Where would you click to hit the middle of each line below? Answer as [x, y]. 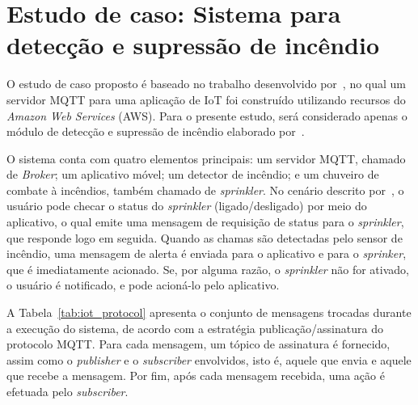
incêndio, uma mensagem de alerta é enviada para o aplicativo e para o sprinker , [207, 253]
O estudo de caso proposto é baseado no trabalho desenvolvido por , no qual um [207, 84]
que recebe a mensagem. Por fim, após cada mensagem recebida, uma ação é [196, 375]
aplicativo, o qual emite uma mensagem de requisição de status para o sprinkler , [205, 222]
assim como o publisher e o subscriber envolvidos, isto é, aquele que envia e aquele [209, 359]
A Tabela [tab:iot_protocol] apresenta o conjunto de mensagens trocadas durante [209, 312]
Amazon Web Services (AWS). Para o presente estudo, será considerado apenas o [207, 115]
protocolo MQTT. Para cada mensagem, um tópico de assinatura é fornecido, [198, 344]
